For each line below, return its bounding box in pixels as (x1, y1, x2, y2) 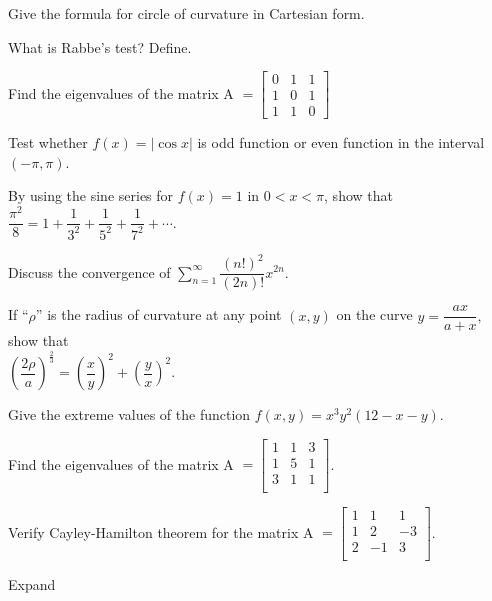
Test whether (8, 132, 88, 153)
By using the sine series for (8, 185, 174, 206)
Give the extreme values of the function (8, 404, 251, 425)
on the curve (336, 304, 413, 325)
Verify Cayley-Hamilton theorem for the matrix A (8, 521, 314, 542)
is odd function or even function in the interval (197, 132, 485, 153)
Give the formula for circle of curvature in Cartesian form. (8, 3, 365, 23)
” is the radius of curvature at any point (35, 304, 282, 325)
